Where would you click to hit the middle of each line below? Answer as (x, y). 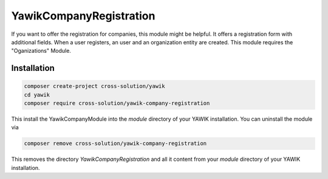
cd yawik (37, 95)
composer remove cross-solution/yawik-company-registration (115, 144)
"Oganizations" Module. (41, 51)
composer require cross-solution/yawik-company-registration (117, 103)
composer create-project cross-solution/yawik (94, 86)
